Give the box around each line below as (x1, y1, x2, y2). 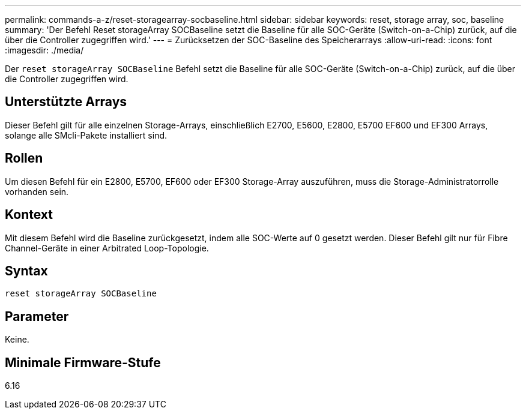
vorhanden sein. (5, 186, 69, 197)
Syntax (5, 263, 48, 278)
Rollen (5, 151, 43, 166)
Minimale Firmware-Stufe (5, 355, 161, 370)
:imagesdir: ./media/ (5, 45, 84, 55)
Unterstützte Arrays (5, 94, 127, 110)
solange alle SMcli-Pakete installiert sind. (5, 130, 168, 140)
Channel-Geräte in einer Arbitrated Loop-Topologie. (5, 242, 209, 253)
